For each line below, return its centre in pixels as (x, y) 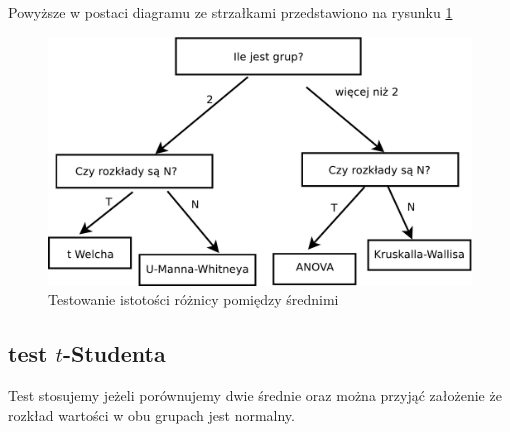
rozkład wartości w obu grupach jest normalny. (151, 414)
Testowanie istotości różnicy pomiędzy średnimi (193, 299)
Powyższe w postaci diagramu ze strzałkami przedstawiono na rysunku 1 (230, 12)
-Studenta (114, 353)
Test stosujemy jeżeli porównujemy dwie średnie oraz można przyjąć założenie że (255, 395)
